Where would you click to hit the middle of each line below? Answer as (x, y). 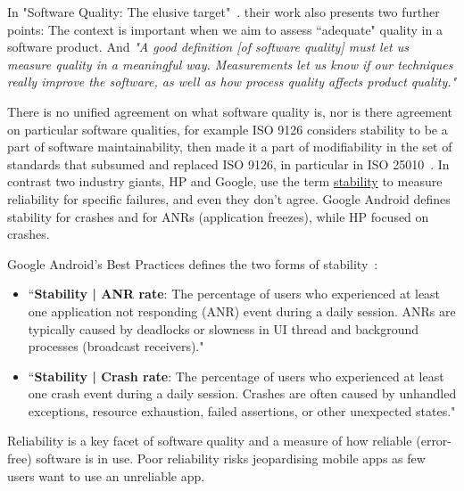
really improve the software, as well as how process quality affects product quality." (232, 82)
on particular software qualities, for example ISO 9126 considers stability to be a (228, 129)
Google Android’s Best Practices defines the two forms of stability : (193, 263)
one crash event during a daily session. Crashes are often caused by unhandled (242, 393)
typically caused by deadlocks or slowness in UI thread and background (224, 328)
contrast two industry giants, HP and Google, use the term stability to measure (225, 181)
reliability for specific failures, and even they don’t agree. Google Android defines (229, 198)
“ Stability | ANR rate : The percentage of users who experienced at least (234, 294)
